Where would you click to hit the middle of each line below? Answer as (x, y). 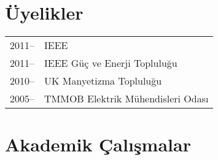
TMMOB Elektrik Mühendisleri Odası (127, 99)
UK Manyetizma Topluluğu (103, 81)
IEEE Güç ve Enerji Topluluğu (111, 63)
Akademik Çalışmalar (98, 144)
